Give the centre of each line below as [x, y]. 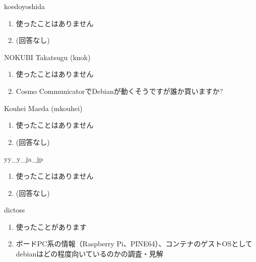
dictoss [15, 210]
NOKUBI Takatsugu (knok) [47, 57]
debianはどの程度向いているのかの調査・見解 [89, 253]
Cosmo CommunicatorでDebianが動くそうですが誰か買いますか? [119, 91]
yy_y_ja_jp [24, 159]
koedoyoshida [24, 6]
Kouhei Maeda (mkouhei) [43, 108]
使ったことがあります [51, 226]
